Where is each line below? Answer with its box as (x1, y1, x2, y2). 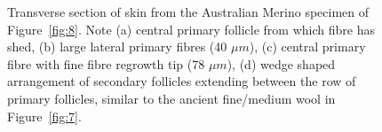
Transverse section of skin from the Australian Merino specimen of (7, 3, 370, 20)
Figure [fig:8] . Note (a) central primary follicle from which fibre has (7, 19, 375, 38)
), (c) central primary (249, 37, 366, 56)
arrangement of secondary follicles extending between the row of (7, 72, 356, 90)
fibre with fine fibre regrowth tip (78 (7, 54, 205, 73)
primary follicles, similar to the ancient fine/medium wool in (7, 89, 336, 107)
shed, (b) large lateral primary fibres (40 (7, 37, 227, 56)
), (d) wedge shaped (227, 54, 336, 73)
